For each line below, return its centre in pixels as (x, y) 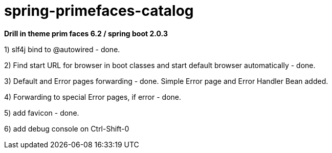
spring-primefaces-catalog (99, 11)
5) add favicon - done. (42, 113)
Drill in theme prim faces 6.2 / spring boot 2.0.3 (86, 33)
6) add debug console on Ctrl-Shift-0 (67, 128)
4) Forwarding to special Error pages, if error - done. (93, 97)
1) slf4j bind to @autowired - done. (62, 49)
